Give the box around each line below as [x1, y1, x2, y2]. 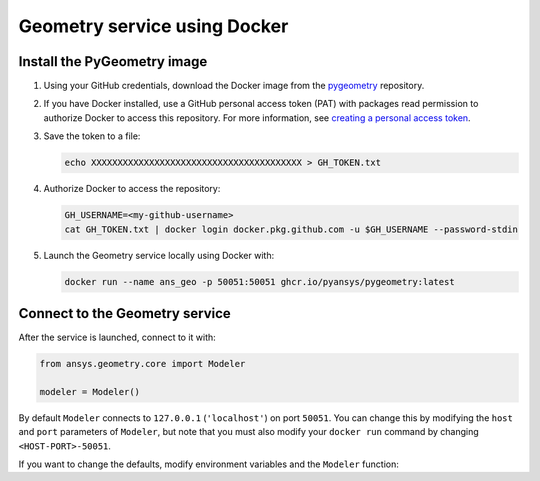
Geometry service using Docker [18, 15, 289, 37]
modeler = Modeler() [39, 386, 140, 397]
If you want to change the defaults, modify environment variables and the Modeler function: [18, 458, 400, 470]
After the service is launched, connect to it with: [18, 331, 217, 344]
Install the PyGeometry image [18, 53, 208, 70]
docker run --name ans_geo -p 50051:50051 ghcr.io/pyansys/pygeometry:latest [64, 276, 455, 287]
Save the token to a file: [43, 130, 141, 142]
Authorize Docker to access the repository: [43, 183, 221, 195]
